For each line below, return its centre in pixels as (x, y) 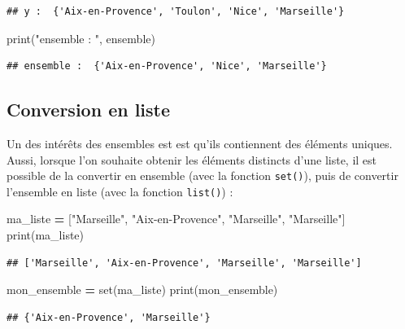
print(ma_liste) (46, 235)
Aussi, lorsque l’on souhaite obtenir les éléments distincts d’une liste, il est (192, 159)
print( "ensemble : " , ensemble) (81, 38)
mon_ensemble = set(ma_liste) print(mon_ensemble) (142, 290)
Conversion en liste (89, 110)
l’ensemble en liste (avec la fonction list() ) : (120, 191)
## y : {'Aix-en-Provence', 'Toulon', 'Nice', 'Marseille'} (176, 11)
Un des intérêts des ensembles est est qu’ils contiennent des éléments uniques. (200, 143)
